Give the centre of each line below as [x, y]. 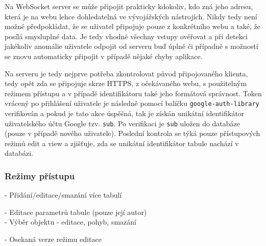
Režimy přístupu [40, 175]
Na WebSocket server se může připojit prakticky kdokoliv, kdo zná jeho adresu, [129, 6]
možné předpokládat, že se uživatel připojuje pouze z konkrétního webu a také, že [133, 26]
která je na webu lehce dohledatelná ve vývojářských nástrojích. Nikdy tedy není [131, 16]
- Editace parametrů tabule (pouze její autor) [76, 212]
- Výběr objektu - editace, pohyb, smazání [70, 222]
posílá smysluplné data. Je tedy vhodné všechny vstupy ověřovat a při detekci [126, 36]
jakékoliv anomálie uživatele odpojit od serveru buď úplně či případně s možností [131, 46]
